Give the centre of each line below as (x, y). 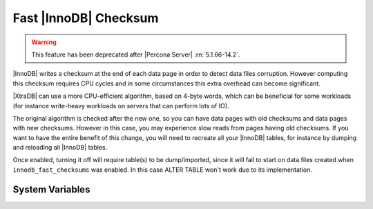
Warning (44, 42)
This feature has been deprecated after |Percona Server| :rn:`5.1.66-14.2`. (136, 54)
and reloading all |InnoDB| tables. (60, 148)
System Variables (51, 189)
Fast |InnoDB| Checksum (86, 18)
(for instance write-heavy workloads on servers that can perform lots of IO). (121, 106)
